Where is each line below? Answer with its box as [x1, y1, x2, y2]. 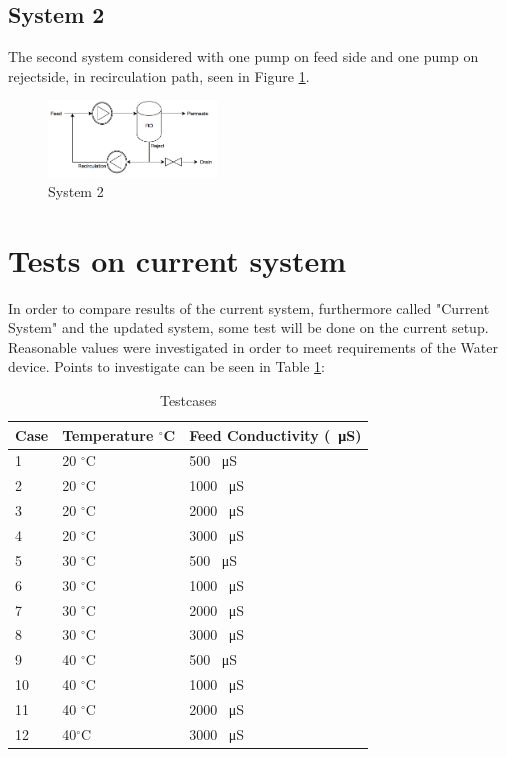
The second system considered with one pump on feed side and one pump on [8, 46, 479, 67]
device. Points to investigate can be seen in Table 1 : [8, 356, 325, 377]
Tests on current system [8, 239, 347, 280]
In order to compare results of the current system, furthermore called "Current [8, 297, 490, 318]
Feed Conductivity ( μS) [189, 424, 362, 445]
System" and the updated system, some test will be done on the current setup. [8, 317, 489, 338]
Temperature [62, 424, 154, 445]
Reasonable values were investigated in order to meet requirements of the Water [8, 336, 498, 357]
